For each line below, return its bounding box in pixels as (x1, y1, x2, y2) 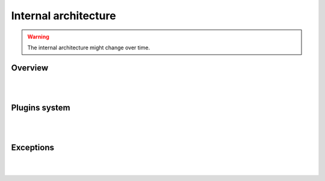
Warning (27, 33, 49, 40)
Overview (11, 63, 49, 73)
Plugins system (11, 103, 70, 113)
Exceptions (11, 143, 54, 153)
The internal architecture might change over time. (27, 44, 150, 51)
